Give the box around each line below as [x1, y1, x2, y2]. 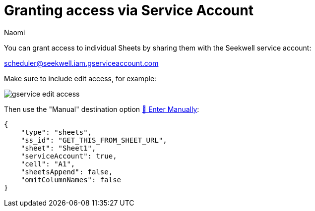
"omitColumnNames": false [20, 175, 122, 184]
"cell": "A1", [20, 159, 75, 168]
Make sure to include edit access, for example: [4, 74, 157, 83]
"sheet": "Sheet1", [20, 144, 96, 152]
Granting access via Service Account [4, 2, 253, 19]
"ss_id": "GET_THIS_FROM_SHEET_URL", [20, 136, 167, 144]
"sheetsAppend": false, [20, 167, 113, 176]
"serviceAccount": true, [20, 152, 117, 160]
